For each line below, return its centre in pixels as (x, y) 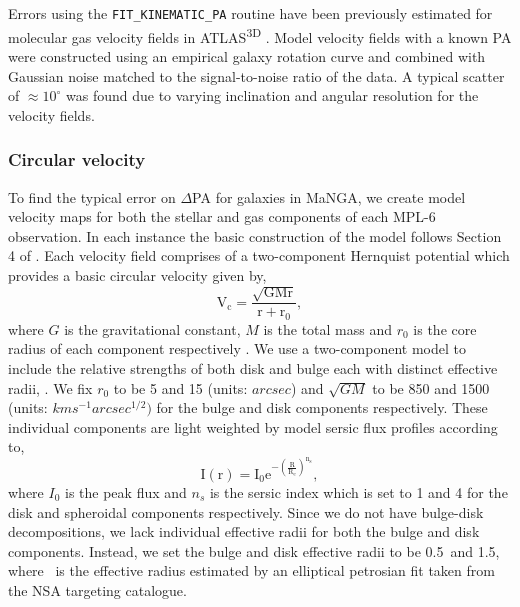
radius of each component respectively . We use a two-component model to (237, 348)
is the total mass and (328, 328)
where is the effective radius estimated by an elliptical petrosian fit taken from (251, 570)
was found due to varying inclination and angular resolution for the (272, 95)
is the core (445, 328)
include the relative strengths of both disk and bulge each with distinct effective (253, 367)
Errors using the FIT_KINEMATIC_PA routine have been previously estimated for (250, 13)
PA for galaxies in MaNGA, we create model (329, 196)
